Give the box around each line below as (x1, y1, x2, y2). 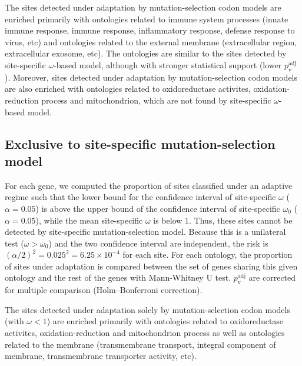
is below (153, 214, 182, 226)
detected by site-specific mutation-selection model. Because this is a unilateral (5, 225, 286, 238)
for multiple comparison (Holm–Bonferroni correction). (5, 284, 203, 296)
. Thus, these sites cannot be (189, 214, 293, 226)
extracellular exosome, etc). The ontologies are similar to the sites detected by (5, 47, 287, 59)
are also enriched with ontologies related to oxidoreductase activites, (5, 82, 251, 95)
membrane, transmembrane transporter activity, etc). (5, 350, 197, 362)
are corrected (248, 271, 296, 284)
